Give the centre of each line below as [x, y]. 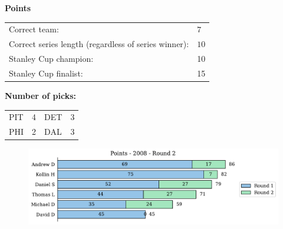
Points [18, 8]
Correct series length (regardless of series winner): [99, 44]
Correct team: [34, 29]
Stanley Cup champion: [51, 59]
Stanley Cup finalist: [46, 73]
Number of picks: [41, 95]
